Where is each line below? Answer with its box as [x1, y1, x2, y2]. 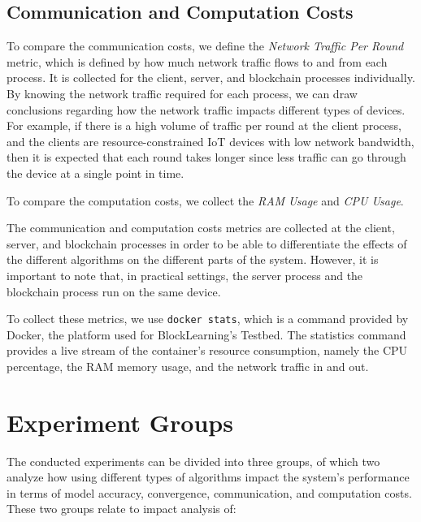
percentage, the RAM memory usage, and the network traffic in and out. [7, 357, 369, 374]
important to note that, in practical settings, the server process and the [7, 266, 363, 283]
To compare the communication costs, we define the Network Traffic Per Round [7, 37, 404, 54]
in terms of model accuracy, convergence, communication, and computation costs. [7, 484, 412, 501]
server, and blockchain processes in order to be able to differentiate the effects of [7, 235, 407, 252]
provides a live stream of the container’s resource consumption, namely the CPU [7, 342, 408, 359]
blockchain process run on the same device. [7, 283, 221, 300]
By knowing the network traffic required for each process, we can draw [7, 84, 358, 101]
